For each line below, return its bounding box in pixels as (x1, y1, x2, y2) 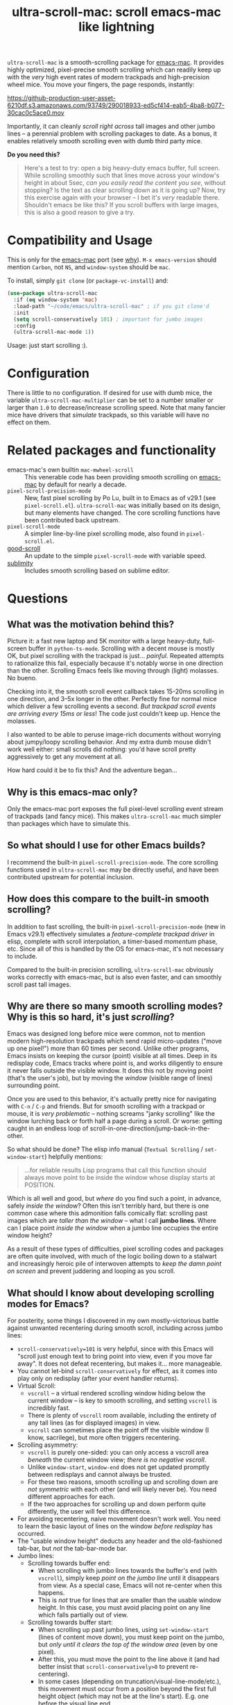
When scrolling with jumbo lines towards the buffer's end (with (37, 1567, 217, 1575)
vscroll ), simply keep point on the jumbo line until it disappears (37, 1574, 220, 1583)
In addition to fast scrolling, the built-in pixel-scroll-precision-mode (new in (7, 922, 225, 931)
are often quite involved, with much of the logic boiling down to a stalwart (7, 1252, 217, 1260)
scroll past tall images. (7, 980, 71, 988)
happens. (37, 1589, 65, 1597)
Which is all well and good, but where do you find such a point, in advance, (7, 1194, 222, 1203)
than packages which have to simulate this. (7, 819, 130, 828)
